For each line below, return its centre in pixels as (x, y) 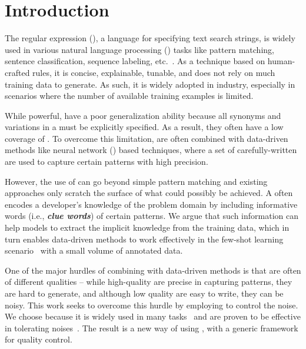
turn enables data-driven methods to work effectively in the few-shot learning (144, 239)
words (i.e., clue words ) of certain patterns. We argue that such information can (152, 216)
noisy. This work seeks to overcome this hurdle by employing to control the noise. (152, 305)
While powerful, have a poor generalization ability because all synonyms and (143, 115)
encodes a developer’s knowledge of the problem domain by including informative (151, 204)
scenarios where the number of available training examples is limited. (129, 96)
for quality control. (39, 339)
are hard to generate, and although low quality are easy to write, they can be (144, 293)
